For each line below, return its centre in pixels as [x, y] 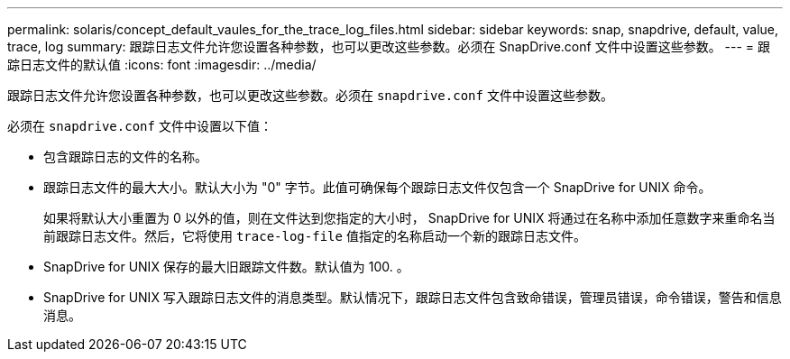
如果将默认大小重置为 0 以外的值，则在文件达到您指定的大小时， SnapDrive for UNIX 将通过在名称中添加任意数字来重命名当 [409, 218]
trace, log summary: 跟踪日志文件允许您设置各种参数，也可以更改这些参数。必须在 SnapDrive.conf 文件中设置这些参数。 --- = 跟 [389, 46]
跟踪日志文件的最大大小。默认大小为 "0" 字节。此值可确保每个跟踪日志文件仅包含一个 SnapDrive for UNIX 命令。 [377, 187]
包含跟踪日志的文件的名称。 [125, 156]
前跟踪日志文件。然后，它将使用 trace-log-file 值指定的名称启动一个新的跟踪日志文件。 [315, 236]
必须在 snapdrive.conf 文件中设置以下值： [140, 126]
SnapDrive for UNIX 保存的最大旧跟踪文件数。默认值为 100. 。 [226, 267]
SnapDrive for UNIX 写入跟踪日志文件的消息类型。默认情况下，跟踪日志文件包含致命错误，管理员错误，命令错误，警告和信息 [413, 297]
